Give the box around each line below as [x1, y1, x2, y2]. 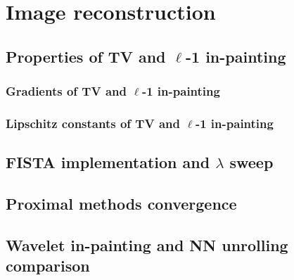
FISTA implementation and [6, 151, 210, 173]
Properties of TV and [6, 45, 166, 67]
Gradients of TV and [6, 82, 127, 100]
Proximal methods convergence [6, 193, 237, 215]
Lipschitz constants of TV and [6, 114, 180, 132]
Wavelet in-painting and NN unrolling [6, 234, 288, 255]
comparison [6, 255, 90, 276]
